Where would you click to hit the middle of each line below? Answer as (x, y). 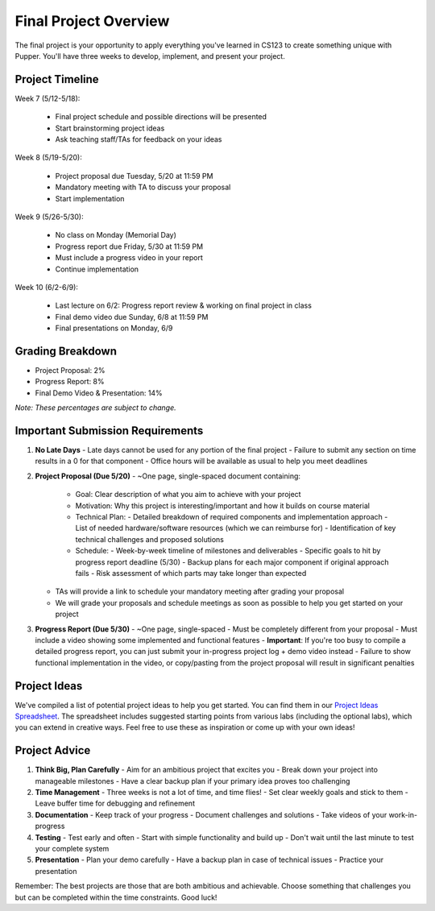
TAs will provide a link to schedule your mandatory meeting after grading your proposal (200, 591)
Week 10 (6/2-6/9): (46, 287)
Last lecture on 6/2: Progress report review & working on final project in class (183, 305)
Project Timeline (57, 79)
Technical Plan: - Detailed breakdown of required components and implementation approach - (232, 517)
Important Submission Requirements (109, 431)
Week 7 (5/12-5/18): (48, 98)
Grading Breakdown (66, 351)
